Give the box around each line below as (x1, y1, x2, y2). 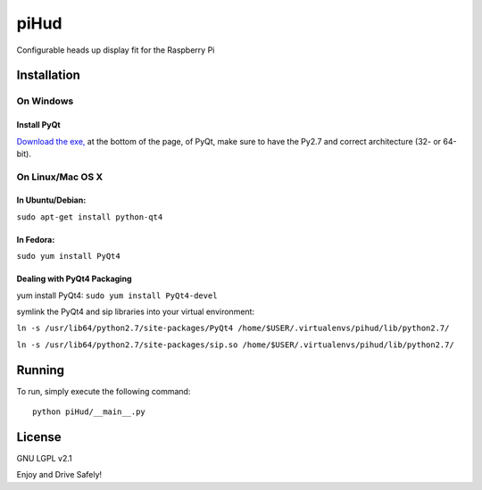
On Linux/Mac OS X (16, 170, 104, 183)
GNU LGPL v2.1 (16, 453, 73, 464)
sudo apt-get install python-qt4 (16, 212, 163, 222)
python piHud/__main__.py (32, 407, 146, 417)
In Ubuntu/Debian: (16, 195, 87, 205)
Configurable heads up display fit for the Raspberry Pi (16, 45, 215, 55)
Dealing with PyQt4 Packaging (16, 273, 132, 285)
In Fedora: (16, 234, 55, 245)
